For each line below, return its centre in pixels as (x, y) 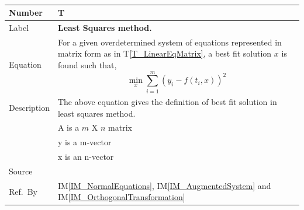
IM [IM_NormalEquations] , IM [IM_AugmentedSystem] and (164, 185)
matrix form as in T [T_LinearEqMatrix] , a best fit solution (165, 53)
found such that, (87, 64)
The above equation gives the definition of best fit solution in (167, 101)
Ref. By (23, 191)
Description (29, 107)
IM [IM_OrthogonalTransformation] (121, 197)
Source (21, 171)
